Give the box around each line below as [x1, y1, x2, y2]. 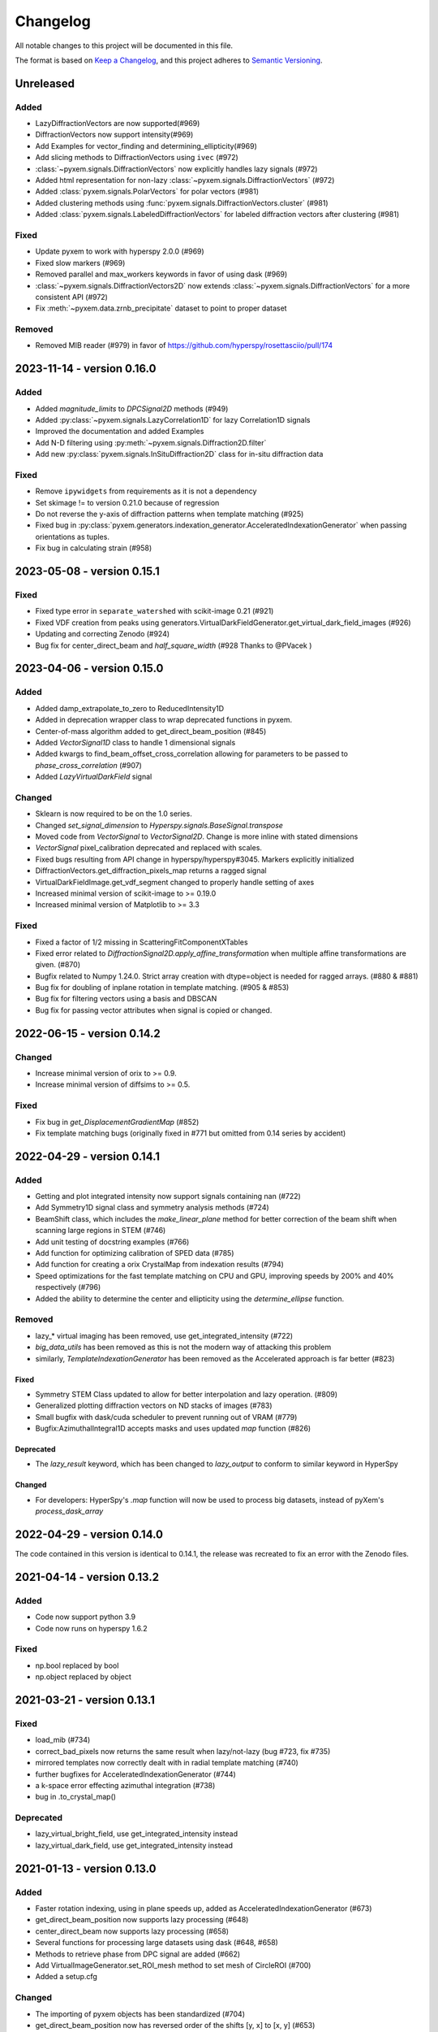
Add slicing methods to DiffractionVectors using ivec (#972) [35, 153, 238, 163]
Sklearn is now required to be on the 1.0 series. [35, 809, 192, 818]
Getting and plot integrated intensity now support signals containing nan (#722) [35, 1192, 302, 1201]
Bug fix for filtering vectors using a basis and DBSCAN [35, 994, 217, 1004]
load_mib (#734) [35, 1735, 91, 1745]
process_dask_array [35, 1506, 104, 1516]
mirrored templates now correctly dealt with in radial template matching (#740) [35, 1758, 299, 1768]
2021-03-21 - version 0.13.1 [15, 1693, 156, 1707]
